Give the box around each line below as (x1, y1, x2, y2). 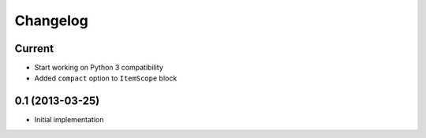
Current (14, 42, 54, 55)
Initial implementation (34, 115, 104, 125)
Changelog (14, 12, 88, 29)
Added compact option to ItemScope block (34, 73, 177, 83)
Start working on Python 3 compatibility (34, 63, 163, 73)
